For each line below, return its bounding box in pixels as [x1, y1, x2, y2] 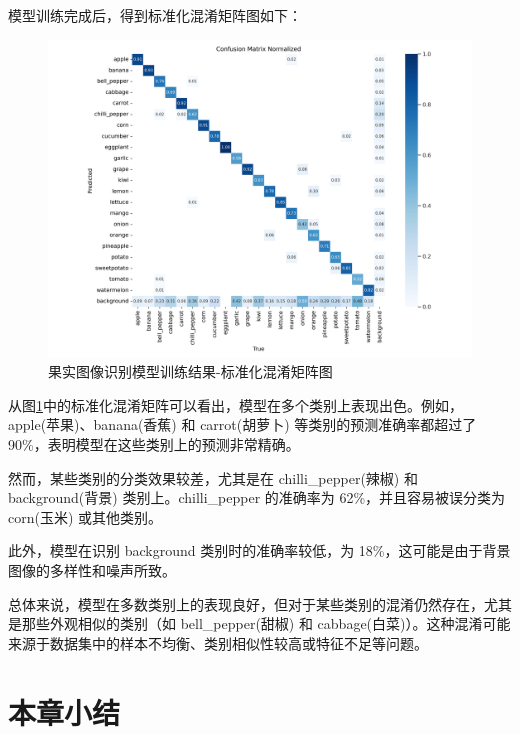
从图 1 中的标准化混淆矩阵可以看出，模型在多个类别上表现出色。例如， [8, 394, 463, 415]
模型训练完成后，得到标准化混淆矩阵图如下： [8, 5, 302, 25]
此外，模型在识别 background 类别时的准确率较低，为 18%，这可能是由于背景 [8, 540, 511, 561]
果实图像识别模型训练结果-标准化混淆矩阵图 [48, 361, 333, 382]
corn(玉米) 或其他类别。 [8, 506, 163, 527]
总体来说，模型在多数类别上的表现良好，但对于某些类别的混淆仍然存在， [8, 593, 484, 614]
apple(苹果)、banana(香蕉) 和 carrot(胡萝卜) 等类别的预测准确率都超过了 [8, 414, 477, 435]
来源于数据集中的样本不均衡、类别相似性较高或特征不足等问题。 [8, 632, 428, 653]
